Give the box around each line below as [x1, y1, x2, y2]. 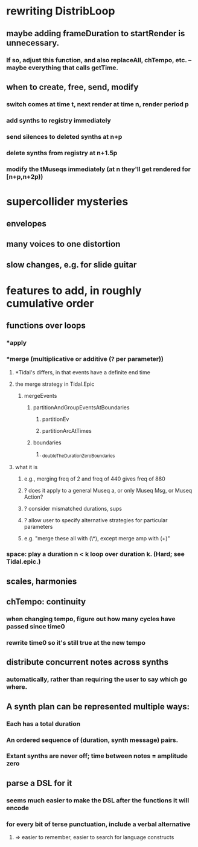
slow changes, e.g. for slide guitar [6, 260, 137, 270]
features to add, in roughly [6, 284, 142, 298]
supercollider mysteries [6, 194, 129, 208]
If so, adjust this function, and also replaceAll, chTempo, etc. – [6, 56, 192, 64]
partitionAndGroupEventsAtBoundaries [33, 403, 130, 411]
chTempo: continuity [6, 596, 86, 607]
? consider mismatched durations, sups [24, 505, 123, 513]
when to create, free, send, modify [6, 82, 139, 92]
